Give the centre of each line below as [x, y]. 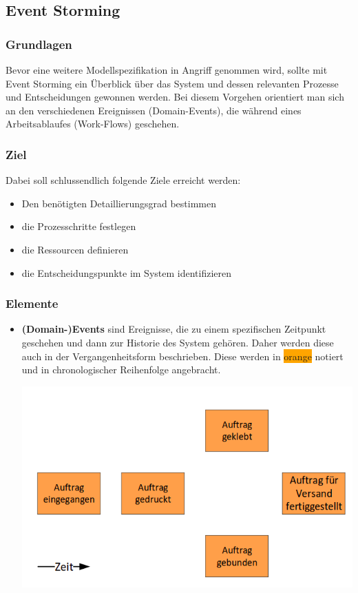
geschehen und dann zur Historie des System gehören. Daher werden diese [178, 342]
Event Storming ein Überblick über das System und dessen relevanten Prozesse [172, 83]
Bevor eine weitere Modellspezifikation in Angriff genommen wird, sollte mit [167, 70]
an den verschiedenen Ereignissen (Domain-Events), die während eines [154, 110]
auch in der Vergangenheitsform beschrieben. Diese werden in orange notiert [182, 356]
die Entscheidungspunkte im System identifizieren [127, 272]
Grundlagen [39, 44]
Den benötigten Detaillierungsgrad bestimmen [119, 203]
